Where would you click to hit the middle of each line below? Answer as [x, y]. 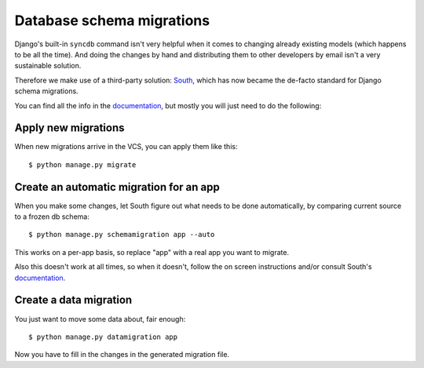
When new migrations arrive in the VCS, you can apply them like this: [126, 147]
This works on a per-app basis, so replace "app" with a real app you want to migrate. [152, 252]
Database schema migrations [112, 20]
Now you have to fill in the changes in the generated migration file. [122, 355]
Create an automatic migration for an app [117, 187]
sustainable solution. [48, 66]
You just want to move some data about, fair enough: [100, 319]
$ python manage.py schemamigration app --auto [122, 235]
